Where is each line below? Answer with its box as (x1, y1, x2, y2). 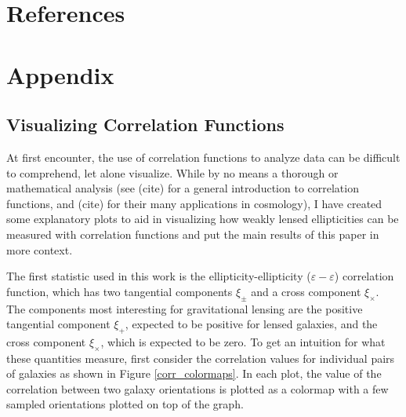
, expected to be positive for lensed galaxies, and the (125, 316, 378, 332)
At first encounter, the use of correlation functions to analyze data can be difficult (6, 148, 401, 165)
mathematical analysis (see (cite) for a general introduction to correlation (6, 180, 359, 196)
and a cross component (251, 283, 361, 299)
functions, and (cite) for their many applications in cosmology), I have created (6, 195, 382, 211)
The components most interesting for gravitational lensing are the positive (6, 300, 363, 316)
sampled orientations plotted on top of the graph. (6, 396, 244, 412)
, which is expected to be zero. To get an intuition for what (100, 333, 386, 349)
